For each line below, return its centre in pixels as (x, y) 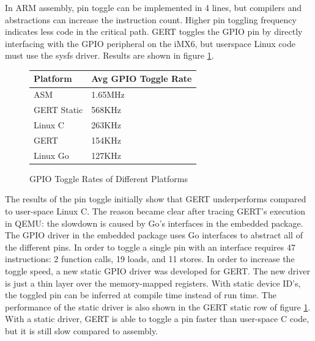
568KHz (106, 110)
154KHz (106, 140)
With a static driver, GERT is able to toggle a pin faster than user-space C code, (157, 319)
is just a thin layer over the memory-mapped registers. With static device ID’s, (153, 283)
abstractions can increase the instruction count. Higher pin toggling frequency (151, 19)
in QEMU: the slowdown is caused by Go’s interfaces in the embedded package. (154, 223)
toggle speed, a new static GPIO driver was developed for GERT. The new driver (157, 270)
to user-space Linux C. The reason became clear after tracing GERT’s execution (155, 211)
